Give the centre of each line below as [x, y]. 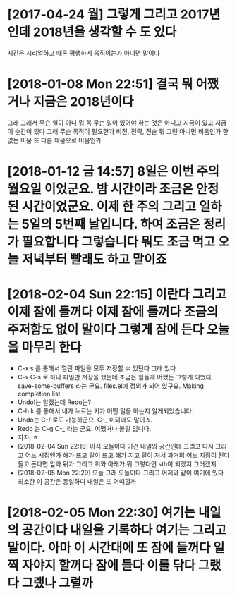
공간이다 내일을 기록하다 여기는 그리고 [124, 530]
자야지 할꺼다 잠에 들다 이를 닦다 [109, 566]
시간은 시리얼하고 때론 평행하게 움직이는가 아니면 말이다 [84, 53]
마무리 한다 [51, 347]
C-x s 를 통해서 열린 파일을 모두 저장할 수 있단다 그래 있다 [97, 368]
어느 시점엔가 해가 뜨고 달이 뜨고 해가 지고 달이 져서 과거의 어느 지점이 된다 [127, 455]
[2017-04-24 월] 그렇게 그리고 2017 [108, 14]
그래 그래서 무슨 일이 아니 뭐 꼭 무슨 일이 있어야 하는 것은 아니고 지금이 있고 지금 [117, 122]
